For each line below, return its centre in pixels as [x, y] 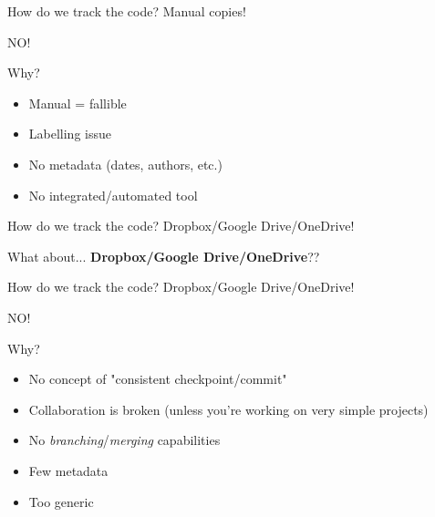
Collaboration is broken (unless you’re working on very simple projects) [228, 409]
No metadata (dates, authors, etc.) [125, 164]
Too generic [61, 501]
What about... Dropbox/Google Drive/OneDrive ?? [164, 256]
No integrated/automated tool [113, 195]
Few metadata [68, 470]
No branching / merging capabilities [124, 440]
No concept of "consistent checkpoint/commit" [158, 379]
